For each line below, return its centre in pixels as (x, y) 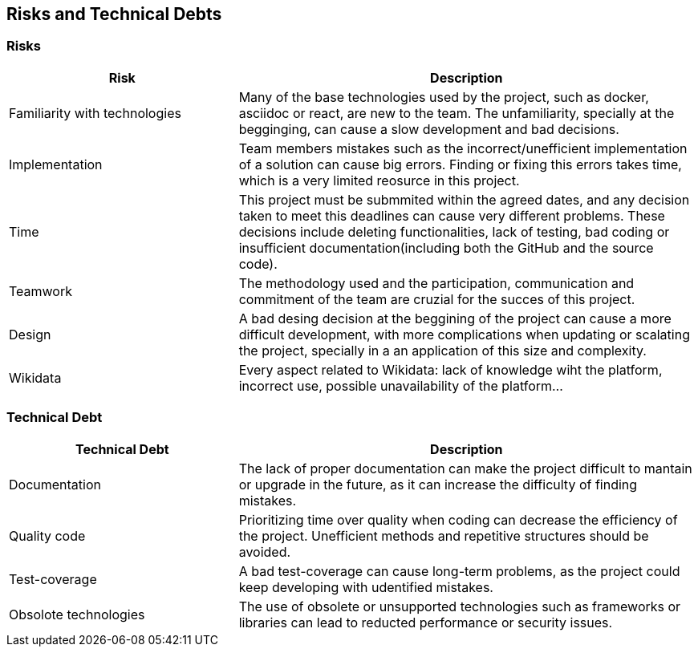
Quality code (47, 535)
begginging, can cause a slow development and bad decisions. (429, 129)
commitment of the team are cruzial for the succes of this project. (437, 299)
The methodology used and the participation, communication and (436, 283)
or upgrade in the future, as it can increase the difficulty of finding (438, 484)
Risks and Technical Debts (114, 14)
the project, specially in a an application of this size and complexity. (442, 350)
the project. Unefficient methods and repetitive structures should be (444, 535)
